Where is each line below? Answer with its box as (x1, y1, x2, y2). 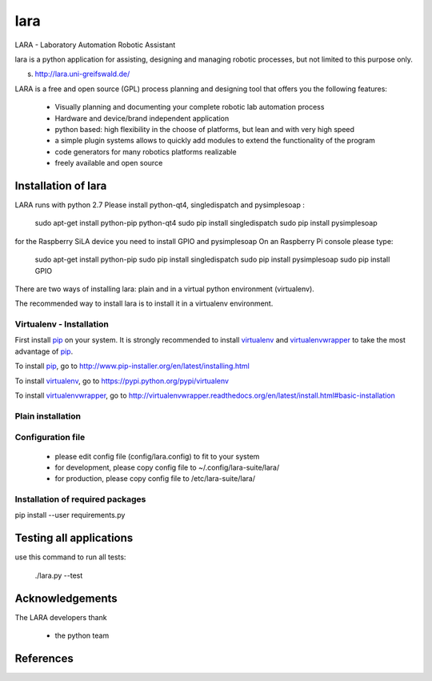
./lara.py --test (34, 571, 83, 580)
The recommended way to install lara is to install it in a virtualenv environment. (14, 298, 274, 308)
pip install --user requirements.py (14, 511, 126, 520)
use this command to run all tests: (14, 552, 126, 562)
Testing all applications (14, 531, 134, 545)
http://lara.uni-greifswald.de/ (34, 69, 130, 79)
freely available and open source (54, 158, 163, 168)
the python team (54, 631, 110, 640)
